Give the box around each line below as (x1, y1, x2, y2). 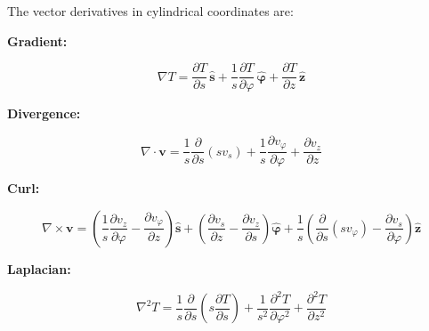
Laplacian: (7, 259, 71, 278)
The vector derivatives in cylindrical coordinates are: (7, 2, 294, 20)
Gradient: (7, 31, 68, 50)
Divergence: (7, 104, 81, 123)
